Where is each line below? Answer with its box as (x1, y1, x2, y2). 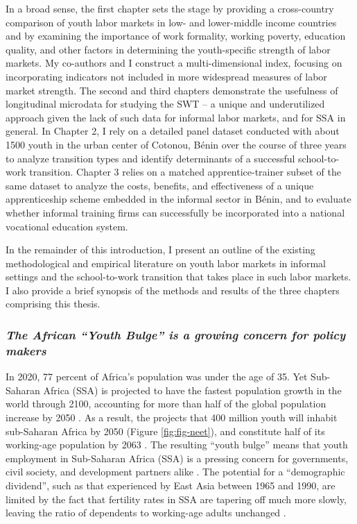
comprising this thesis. (6, 296, 101, 311)
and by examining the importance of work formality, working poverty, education (6, 28, 346, 43)
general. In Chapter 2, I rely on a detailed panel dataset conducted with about (6, 124, 340, 138)
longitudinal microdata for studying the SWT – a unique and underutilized (6, 96, 325, 111)
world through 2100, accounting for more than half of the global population (6, 396, 326, 411)
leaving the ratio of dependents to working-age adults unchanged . (6, 505, 286, 520)
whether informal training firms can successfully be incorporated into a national (6, 205, 345, 219)
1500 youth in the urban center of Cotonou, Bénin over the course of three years (6, 137, 347, 151)
